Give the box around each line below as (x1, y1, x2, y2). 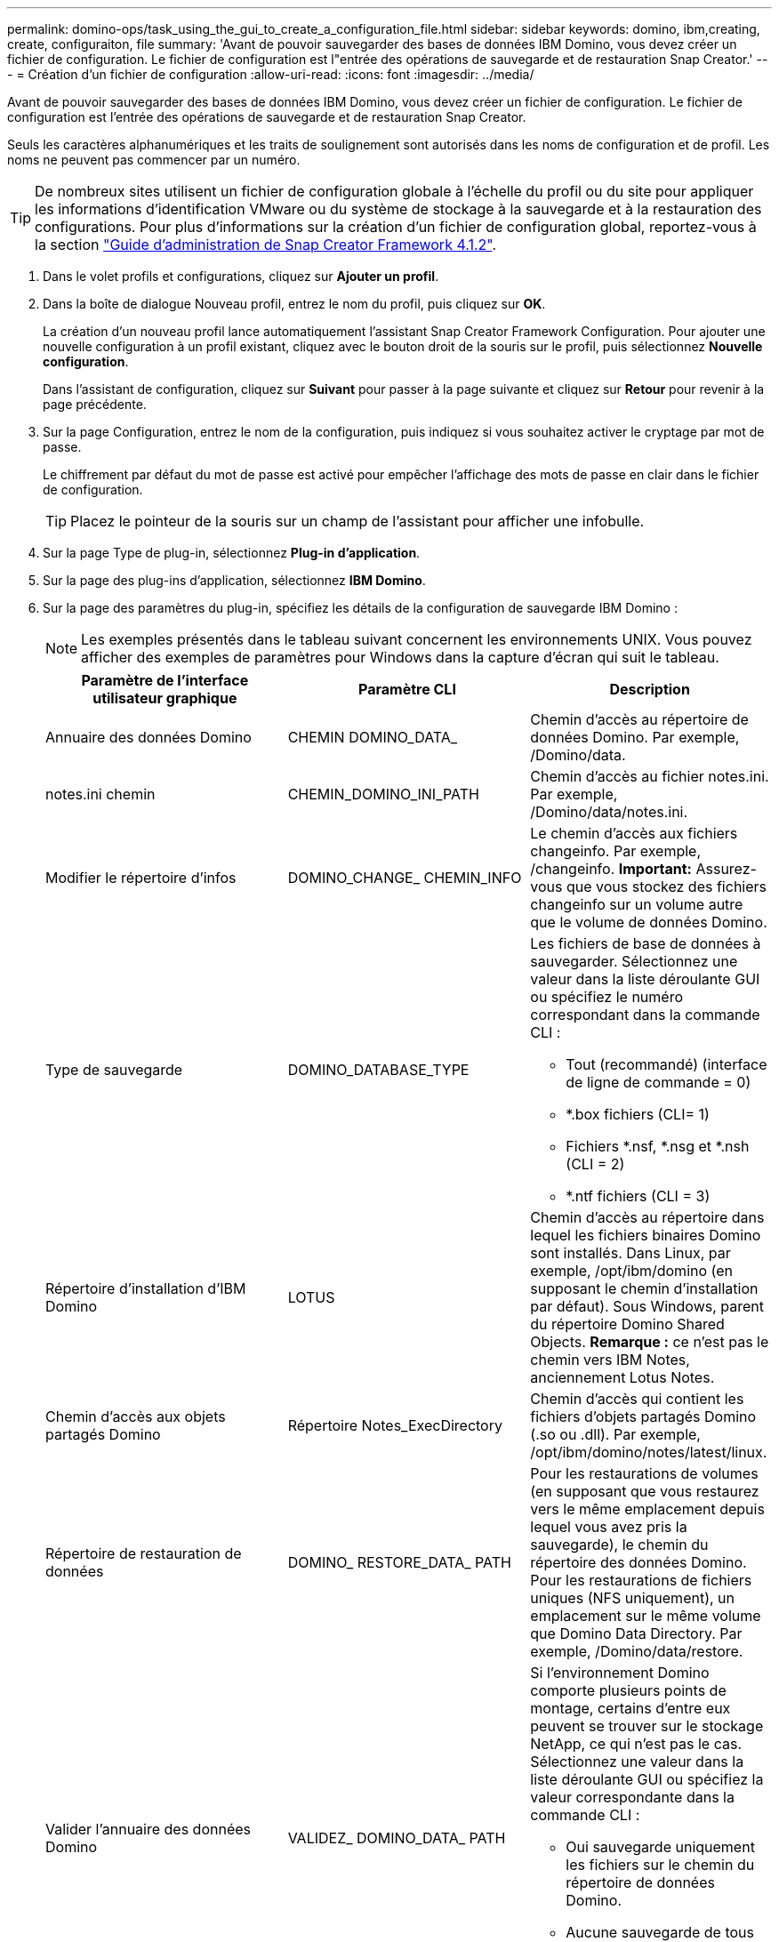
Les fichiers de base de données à (530, 935, 761, 952)
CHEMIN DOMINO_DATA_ (287, 728, 458, 746)
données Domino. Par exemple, (530, 728, 740, 746)
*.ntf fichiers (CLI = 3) (566, 1187, 711, 1205)
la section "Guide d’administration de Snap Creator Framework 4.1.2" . (35, 236, 497, 253)
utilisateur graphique (92, 689, 237, 707)
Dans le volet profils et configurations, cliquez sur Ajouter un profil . (43, 269, 439, 284)
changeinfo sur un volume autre (530, 895, 743, 913)
